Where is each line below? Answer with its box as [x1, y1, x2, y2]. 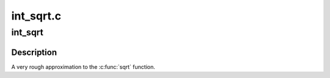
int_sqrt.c [11, 9, 61, 23]
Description [11, 47, 57, 57]
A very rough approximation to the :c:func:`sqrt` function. [11, 63, 155, 70]
